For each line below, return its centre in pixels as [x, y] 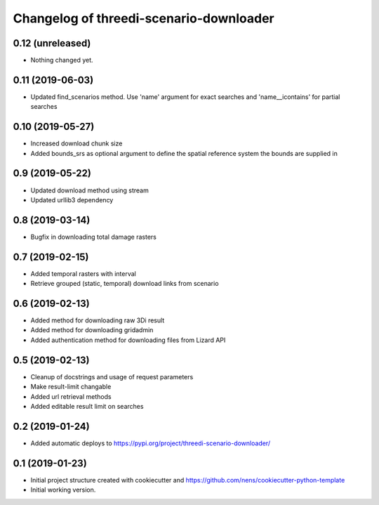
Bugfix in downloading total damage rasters [94, 237]
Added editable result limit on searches [87, 406]
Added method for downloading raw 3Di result [98, 320]
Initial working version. [63, 490]
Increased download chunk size [77, 143]
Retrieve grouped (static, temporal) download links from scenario [125, 284]
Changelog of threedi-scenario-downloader [144, 18]
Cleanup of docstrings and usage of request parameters [112, 376]
